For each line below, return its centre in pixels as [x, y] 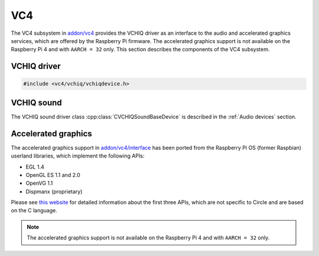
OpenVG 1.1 [39, 183]
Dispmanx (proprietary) [54, 191]
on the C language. [34, 211]
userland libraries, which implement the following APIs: [78, 156]
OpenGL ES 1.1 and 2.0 [53, 175]
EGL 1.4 [35, 167]
